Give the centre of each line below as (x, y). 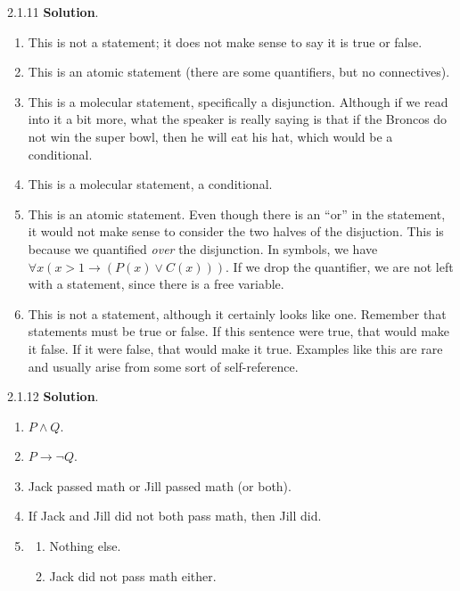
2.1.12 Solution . (53, 396)
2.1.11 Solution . (53, 12)
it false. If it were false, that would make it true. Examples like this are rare (235, 348)
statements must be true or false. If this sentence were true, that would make (239, 331)
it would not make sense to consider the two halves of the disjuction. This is (236, 231)
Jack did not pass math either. (133, 575)
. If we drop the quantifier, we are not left (340, 266)
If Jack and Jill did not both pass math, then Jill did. (175, 516)
